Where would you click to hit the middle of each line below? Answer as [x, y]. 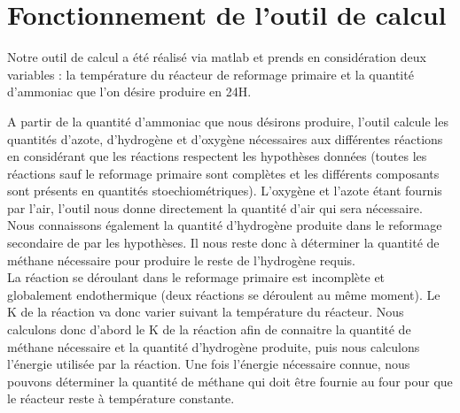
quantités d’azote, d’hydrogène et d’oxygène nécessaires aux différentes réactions [225, 138]
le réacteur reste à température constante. [121, 398]
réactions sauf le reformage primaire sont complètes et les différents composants [223, 173]
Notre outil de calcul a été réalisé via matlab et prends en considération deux [217, 57]
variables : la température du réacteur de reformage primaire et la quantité [211, 74]
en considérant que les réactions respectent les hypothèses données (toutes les [217, 156]
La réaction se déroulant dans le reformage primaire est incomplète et [196, 277]
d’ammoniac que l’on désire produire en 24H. [129, 92]
